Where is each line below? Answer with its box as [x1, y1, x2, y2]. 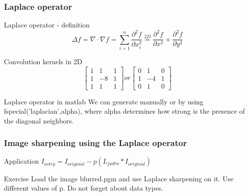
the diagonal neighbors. [4, 115, 74, 125]
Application [4, 155, 39, 166]
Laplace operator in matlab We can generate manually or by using [4, 96, 203, 106]
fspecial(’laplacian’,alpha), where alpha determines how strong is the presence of [4, 106, 245, 116]
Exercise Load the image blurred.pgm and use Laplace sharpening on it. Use [4, 173, 234, 183]
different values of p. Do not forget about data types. [4, 183, 163, 193]
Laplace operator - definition [4, 20, 90, 30]
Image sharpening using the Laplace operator [4, 136, 187, 148]
